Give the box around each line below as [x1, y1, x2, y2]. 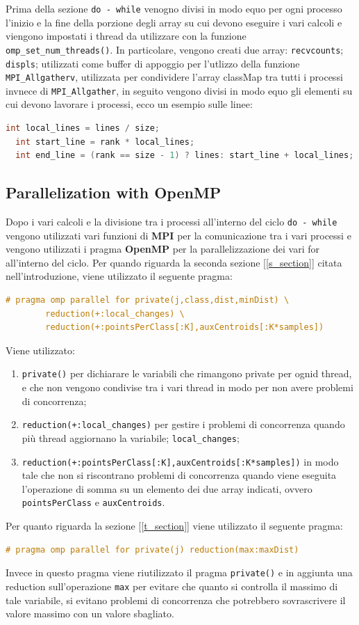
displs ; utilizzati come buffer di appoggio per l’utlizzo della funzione [6, 56, 300, 70]
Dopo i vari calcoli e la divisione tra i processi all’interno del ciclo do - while [6, 214, 337, 229]
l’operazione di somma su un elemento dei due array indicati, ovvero [22, 481, 312, 496]
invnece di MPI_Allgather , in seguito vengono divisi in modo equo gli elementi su [6, 83, 353, 97]
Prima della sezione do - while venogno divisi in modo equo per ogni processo [6, 1, 342, 15]
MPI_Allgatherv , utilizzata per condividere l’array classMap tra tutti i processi [6, 70, 343, 84]
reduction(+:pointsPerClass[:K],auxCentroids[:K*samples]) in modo [22, 454, 339, 468]
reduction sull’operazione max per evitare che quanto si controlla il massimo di [6, 578, 338, 593]
